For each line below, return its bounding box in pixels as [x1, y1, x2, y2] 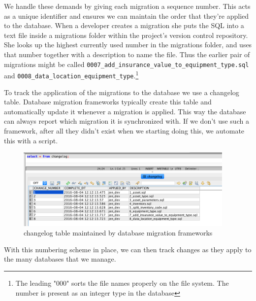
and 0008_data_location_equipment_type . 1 [4, 69, 139, 80]
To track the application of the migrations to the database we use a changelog [4, 87, 239, 97]
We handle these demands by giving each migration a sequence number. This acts [4, 1, 251, 11]
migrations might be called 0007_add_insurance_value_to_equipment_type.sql [4, 59, 249, 69]
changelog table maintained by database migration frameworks [24, 228, 213, 238]
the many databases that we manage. [4, 254, 116, 264]
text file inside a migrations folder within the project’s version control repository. [4, 30, 248, 40]
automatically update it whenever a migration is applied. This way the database [4, 106, 246, 116]
